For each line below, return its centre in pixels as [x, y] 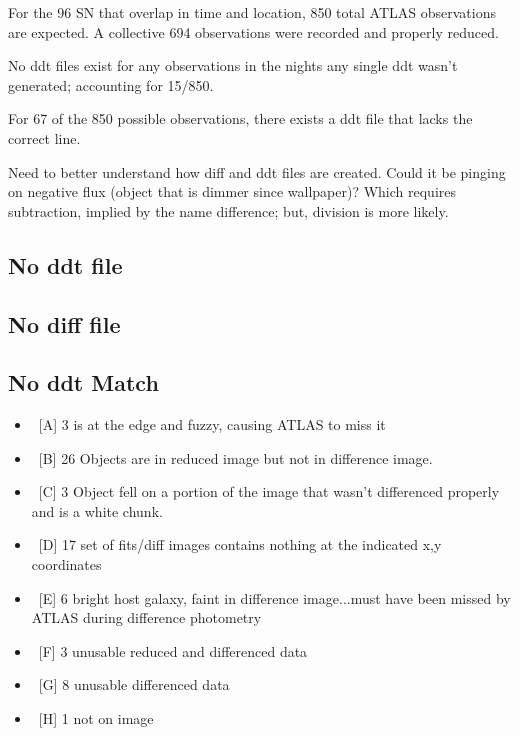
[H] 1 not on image [96, 718]
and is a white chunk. [97, 510]
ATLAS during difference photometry [146, 617]
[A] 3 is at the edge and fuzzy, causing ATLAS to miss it [212, 424]
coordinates [66, 564]
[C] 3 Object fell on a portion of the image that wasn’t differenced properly [269, 491]
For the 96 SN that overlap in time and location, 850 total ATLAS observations [252, 12]
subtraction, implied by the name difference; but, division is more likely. [228, 210]
